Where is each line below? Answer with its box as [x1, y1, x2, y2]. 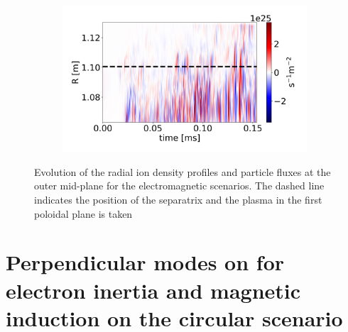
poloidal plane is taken [34, 206, 133, 221]
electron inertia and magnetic [6, 275, 301, 304]
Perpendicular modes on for [6, 248, 285, 277]
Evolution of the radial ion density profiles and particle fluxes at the [34, 164, 331, 179]
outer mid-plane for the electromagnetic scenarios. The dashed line [34, 178, 325, 193]
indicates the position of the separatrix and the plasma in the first [34, 192, 322, 207]
